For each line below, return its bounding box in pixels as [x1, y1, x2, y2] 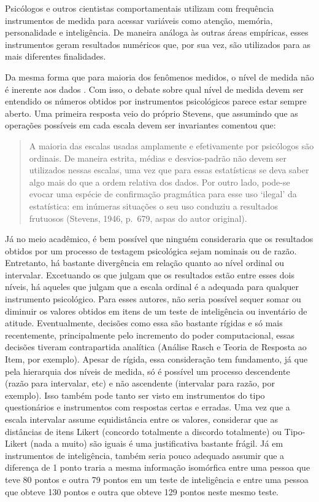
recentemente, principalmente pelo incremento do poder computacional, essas [5, 328, 295, 341]
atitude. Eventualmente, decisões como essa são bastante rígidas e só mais [5, 316, 283, 329]
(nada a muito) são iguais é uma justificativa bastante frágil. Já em [30, 437, 283, 450]
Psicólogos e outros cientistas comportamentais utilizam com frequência [5, 2, 274, 14]
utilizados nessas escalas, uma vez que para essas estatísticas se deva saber [29, 163, 309, 176]
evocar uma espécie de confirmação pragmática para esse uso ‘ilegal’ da [29, 187, 297, 200]
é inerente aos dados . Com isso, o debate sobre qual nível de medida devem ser [5, 82, 304, 95]
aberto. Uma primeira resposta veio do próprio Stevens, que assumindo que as [5, 106, 298, 119]
